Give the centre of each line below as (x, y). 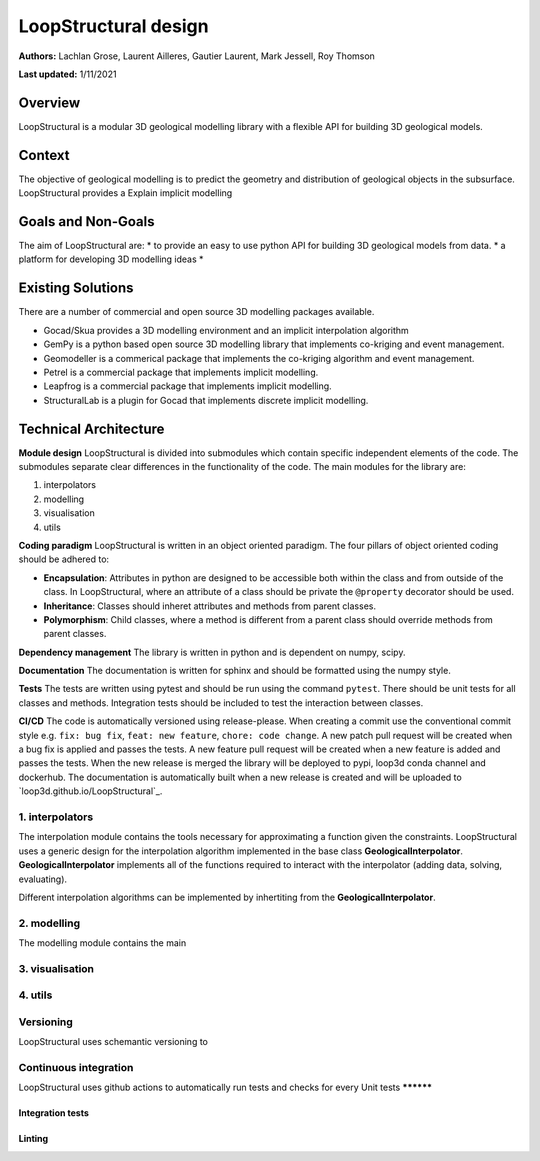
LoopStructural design (113, 26)
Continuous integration (76, 1068)
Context (44, 155)
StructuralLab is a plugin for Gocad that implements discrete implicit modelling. (206, 400)
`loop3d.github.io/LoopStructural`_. (90, 791)
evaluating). (43, 879)
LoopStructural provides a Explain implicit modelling (125, 193)
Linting (33, 1139)
